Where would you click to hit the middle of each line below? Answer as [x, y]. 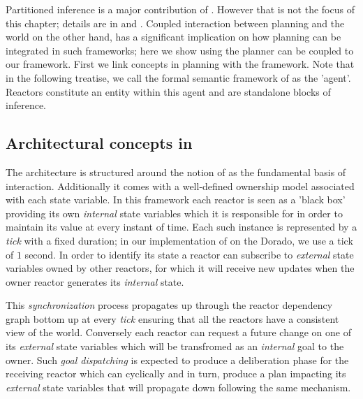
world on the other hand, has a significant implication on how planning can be [173, 37]
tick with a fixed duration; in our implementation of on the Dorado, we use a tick [179, 240]
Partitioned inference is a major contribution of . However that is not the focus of [180, 9]
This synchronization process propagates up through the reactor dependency [169, 305]
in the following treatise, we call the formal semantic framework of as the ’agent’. [178, 77]
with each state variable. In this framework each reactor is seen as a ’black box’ [176, 199]
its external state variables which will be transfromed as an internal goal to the [175, 346]
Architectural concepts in [99, 143]
